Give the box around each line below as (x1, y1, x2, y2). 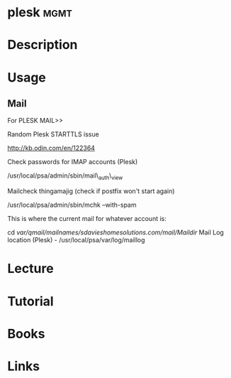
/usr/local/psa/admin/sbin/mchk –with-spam (7, 200, 137, 210)
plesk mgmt (7, 4, 73, 21)
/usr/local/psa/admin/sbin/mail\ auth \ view (7, 171, 123, 182)
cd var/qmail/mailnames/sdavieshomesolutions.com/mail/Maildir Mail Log (7, 228, 225, 237)
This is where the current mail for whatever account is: (7, 215, 167, 223)
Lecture (7, 261, 55, 277)
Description (7, 37, 78, 53)
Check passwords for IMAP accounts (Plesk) (7, 158, 138, 166)
